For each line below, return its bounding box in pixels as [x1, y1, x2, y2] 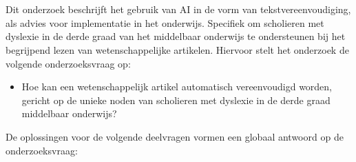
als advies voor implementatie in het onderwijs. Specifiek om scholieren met [6, 15, 324, 30]
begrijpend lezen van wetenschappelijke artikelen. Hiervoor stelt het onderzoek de [6, 42, 349, 57]
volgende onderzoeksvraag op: [6, 56, 131, 70]
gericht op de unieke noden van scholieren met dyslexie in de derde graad [21, 92, 331, 107]
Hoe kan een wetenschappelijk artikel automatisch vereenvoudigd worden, [21, 79, 333, 94]
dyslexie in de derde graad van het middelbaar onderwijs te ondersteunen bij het [6, 29, 346, 43]
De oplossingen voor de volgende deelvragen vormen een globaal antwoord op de [6, 129, 344, 143]
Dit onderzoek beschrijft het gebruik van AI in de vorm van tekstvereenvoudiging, [6, 2, 351, 17]
